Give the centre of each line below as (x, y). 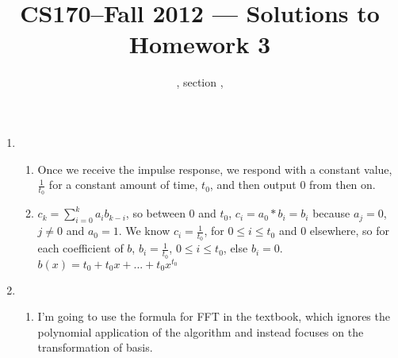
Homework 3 (200, 44)
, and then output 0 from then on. (293, 185)
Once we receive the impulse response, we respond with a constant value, (215, 169)
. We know (144, 231)
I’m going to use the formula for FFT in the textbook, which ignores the (214, 316)
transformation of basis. (95, 347)
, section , (200, 82)
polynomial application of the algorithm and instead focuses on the (201, 331)
